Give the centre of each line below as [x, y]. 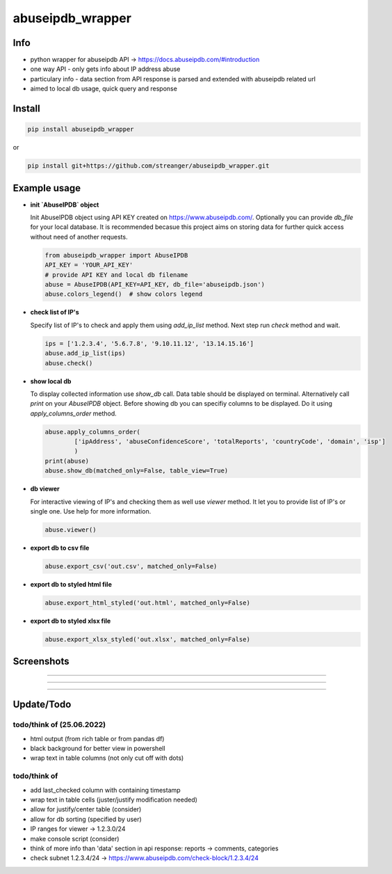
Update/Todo [42, 705]
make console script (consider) [75, 839]
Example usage [47, 188]
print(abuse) [67, 461]
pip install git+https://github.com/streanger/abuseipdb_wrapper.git [148, 166]
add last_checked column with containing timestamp [105, 790]
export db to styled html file [71, 584]
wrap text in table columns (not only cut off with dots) [107, 758]
